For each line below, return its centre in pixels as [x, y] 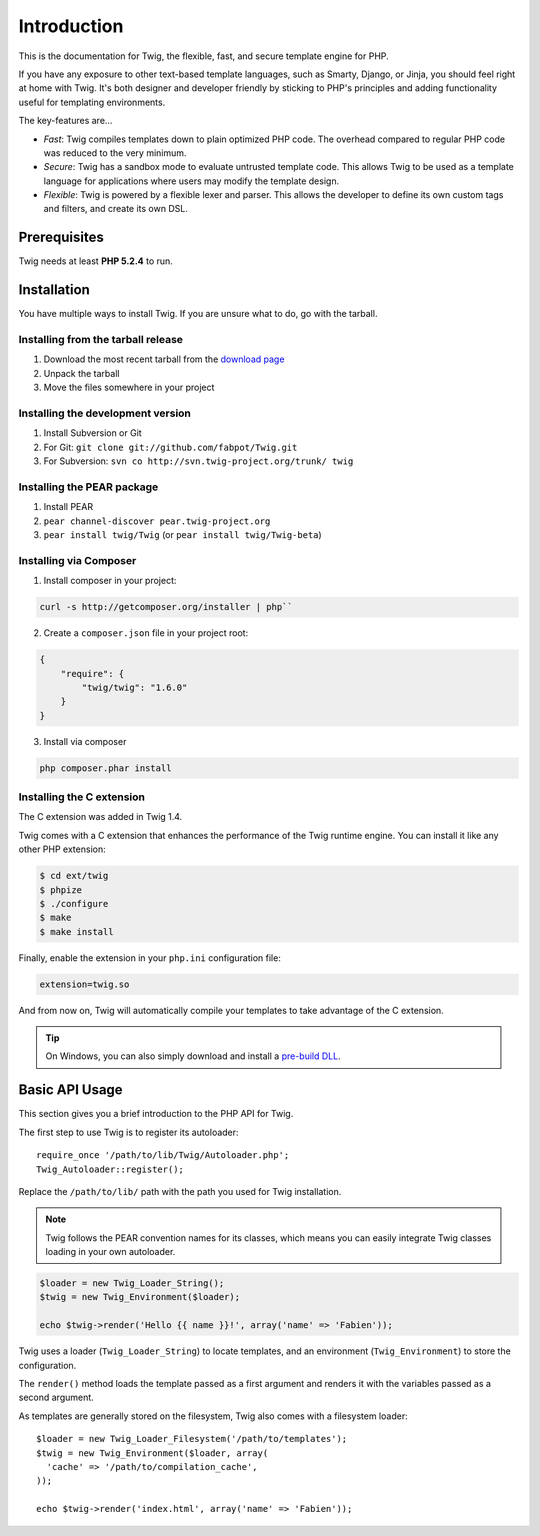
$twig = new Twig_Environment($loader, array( [152, 1453]
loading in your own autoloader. [110, 1252]
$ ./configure [74, 903]
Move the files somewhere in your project [129, 387]
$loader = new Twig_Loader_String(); [132, 1283]
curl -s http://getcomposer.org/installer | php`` [166, 607]
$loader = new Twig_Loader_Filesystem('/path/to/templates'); [192, 1439]
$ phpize [61, 889]
